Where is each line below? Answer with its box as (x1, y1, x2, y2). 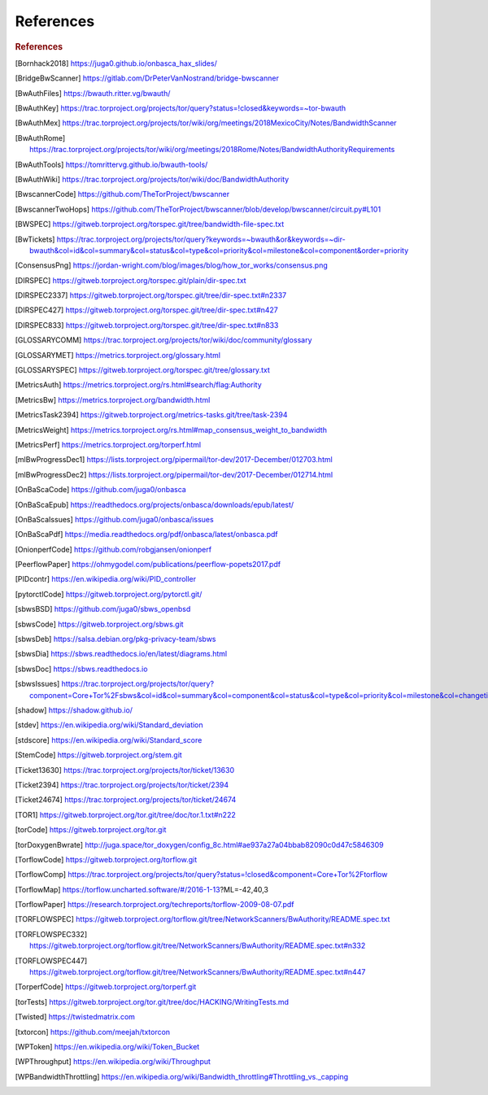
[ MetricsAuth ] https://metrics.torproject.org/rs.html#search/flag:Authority (15, 380, 262, 390)
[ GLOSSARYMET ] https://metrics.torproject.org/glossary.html (15, 350, 221, 360)
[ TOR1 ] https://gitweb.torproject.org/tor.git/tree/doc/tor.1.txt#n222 (15, 809, 236, 819)
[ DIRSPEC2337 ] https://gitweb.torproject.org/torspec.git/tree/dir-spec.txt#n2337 (15, 290, 287, 300)
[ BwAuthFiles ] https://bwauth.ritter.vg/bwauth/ (15, 88, 171, 98)
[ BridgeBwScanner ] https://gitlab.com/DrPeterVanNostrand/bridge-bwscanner (15, 73, 280, 83)
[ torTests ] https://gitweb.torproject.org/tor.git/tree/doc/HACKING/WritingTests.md (15, 997, 289, 1006)
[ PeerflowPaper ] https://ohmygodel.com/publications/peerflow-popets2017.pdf (15, 560, 281, 569)
